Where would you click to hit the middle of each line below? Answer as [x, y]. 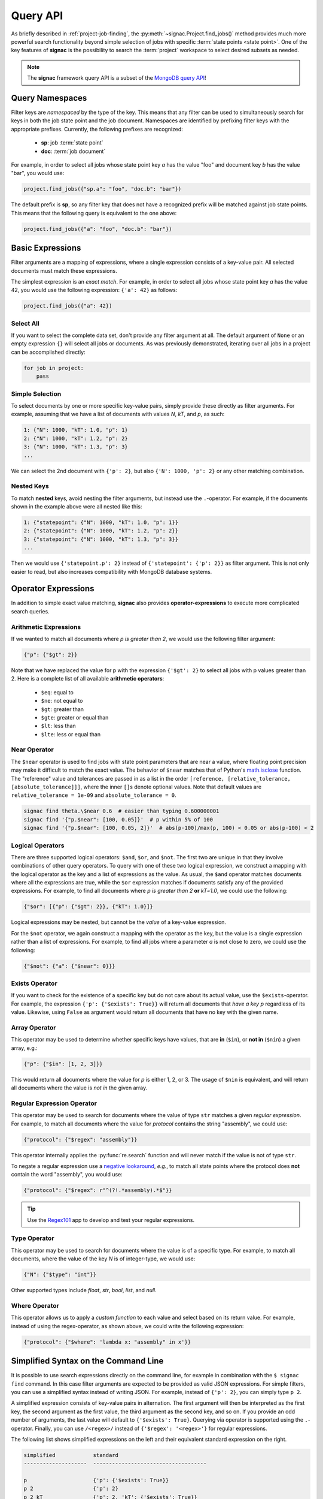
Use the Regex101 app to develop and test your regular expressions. [111, 1220]
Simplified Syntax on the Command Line [87, 1361]
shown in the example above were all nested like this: [77, 507]
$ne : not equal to [62, 701]
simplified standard [71, 1455]
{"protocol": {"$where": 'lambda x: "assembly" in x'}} [107, 1342]
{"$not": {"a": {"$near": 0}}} [70, 966]
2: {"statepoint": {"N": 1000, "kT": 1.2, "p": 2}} [101, 531]
